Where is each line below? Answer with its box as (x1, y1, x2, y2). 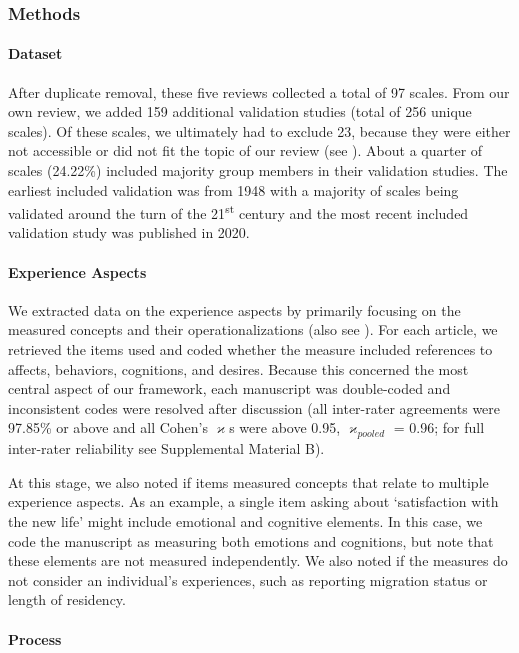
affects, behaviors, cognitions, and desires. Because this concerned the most (8, 358, 469, 379)
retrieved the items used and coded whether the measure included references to (8, 339, 493, 360)
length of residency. (8, 589, 126, 610)
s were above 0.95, (229, 417, 341, 438)
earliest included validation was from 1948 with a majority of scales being (8, 179, 459, 200)
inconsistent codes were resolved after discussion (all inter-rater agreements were (8, 397, 501, 418)
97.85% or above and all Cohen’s (8, 417, 209, 438)
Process (8, 628, 62, 649)
